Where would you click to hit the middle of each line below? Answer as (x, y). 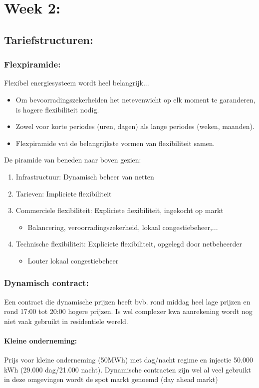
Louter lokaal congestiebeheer (73, 260)
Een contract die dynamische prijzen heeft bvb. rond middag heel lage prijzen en (127, 301)
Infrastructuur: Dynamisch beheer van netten (85, 176)
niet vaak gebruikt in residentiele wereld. (66, 321)
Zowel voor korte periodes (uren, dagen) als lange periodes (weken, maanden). (135, 126)
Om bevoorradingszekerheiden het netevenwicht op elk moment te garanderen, (135, 99)
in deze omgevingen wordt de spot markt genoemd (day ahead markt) (111, 379)
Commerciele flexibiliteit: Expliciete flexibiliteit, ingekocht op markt (120, 210)
